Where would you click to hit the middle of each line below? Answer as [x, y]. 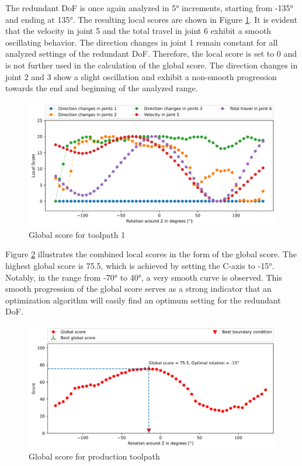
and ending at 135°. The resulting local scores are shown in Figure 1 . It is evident [151, 19]
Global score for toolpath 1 [77, 234]
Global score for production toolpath [94, 456]
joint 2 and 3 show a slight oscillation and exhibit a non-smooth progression [141, 76]
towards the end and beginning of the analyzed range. [102, 88]
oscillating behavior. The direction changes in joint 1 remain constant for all [142, 42]
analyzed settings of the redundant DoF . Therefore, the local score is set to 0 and [151, 53]
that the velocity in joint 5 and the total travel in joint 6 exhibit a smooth [138, 31]
